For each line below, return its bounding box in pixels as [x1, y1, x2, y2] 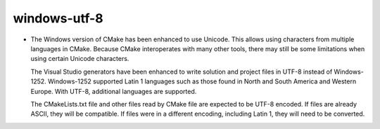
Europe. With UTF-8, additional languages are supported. [30, 87, 197, 95]
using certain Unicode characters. [30, 55, 129, 63]
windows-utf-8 [13, 11, 103, 26]
